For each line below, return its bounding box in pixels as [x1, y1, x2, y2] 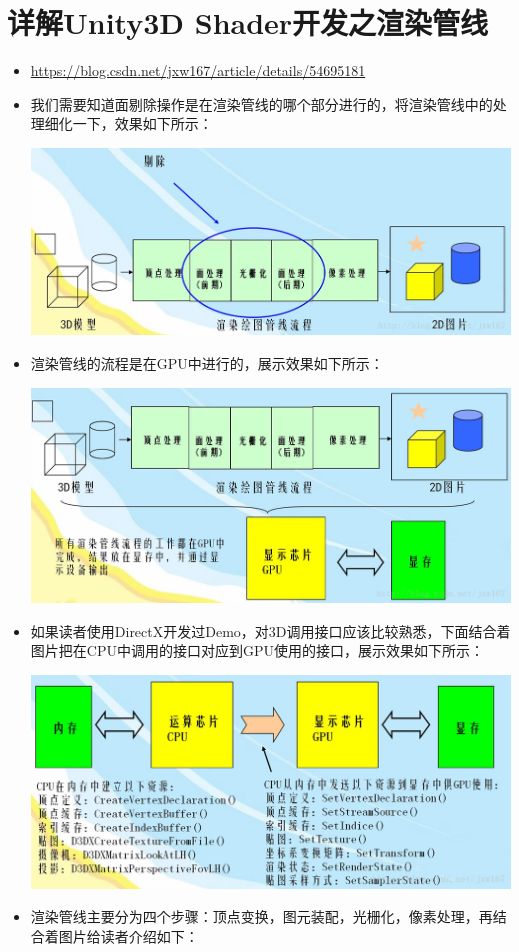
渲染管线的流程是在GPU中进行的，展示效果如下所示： [30, 353, 384, 374]
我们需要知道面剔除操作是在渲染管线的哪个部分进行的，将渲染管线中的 [30, 93, 493, 114]
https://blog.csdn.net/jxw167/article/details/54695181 [30, 60, 366, 81]
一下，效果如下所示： [72, 113, 213, 134]
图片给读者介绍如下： [58, 926, 199, 947]
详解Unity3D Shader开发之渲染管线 [7, 2, 489, 43]
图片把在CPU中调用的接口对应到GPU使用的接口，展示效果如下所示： [30, 640, 484, 661]
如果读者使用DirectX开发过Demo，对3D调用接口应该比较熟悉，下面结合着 [30, 620, 511, 641]
